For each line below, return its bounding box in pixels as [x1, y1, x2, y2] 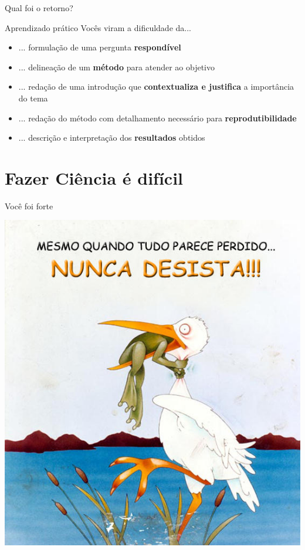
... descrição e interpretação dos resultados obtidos [18, 131, 205, 144]
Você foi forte [5, 199, 53, 212]
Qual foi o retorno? [5, 2, 73, 13]
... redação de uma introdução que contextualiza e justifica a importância [18, 80, 294, 93]
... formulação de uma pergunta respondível [18, 41, 181, 53]
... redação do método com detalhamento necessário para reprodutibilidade [18, 111, 297, 124]
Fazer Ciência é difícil [5, 165, 183, 189]
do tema [18, 91, 48, 104]
